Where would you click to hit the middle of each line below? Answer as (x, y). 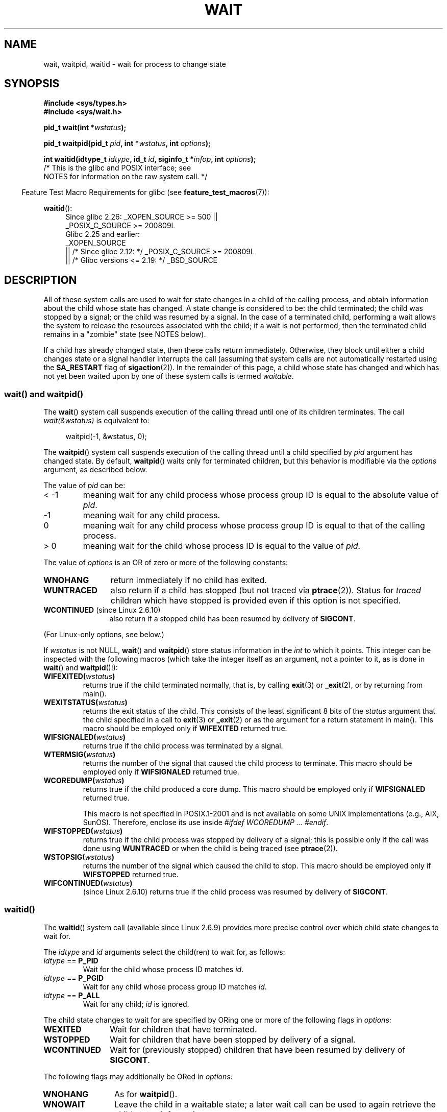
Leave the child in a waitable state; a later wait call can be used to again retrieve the (275, 1104)
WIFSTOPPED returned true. (131, 875)
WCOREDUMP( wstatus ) (84, 781)
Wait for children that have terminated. (183, 1029)
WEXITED (63, 1029)
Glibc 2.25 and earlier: (103, 234)
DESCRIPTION (41, 280)
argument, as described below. (95, 470)
